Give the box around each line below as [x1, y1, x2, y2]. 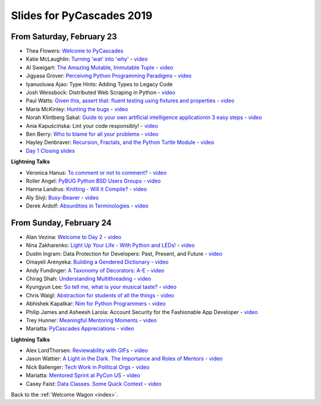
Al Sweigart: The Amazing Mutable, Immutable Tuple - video [26, 64, 174, 71]
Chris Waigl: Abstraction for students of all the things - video [26, 291, 175, 299]
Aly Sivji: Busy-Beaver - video [26, 194, 99, 201]
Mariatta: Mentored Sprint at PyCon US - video [26, 372, 141, 379]
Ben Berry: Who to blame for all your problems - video [26, 130, 159, 137]
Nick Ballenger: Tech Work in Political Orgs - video [26, 363, 150, 371]
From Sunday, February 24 [11, 218, 112, 228]
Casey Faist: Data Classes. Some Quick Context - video [26, 380, 162, 387]
